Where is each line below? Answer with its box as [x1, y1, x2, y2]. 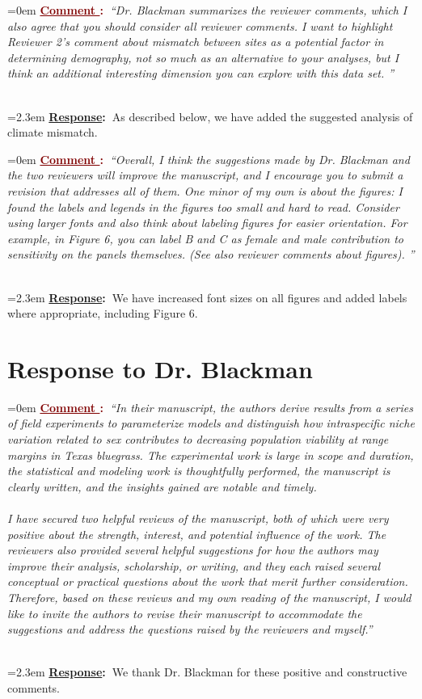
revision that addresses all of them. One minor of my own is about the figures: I [7, 182, 403, 199]
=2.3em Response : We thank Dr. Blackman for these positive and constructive [7, 663, 407, 680]
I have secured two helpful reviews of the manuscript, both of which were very [7, 509, 389, 526]
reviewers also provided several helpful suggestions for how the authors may [7, 541, 378, 558]
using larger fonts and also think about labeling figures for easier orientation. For [7, 214, 407, 231]
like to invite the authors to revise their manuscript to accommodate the [7, 604, 362, 621]
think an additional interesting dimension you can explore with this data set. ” [7, 65, 395, 82]
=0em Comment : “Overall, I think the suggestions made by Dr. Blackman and [7, 150, 410, 167]
